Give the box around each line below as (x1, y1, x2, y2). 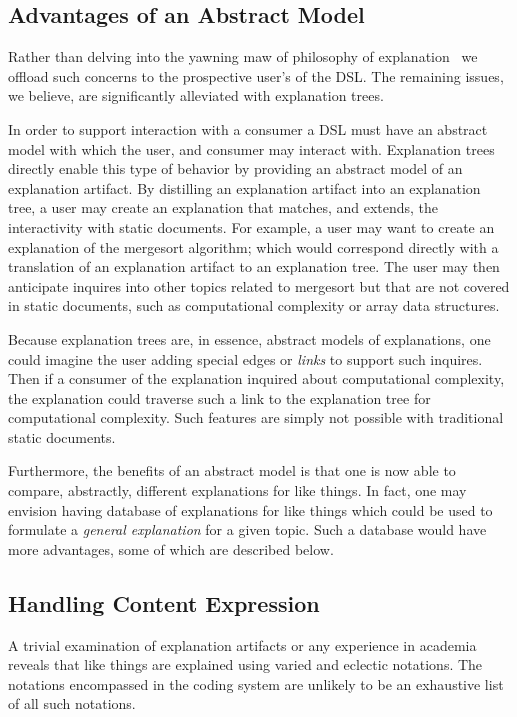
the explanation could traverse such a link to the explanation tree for (8, 387, 431, 408)
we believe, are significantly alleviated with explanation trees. (8, 85, 384, 106)
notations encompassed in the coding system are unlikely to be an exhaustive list (8, 673, 504, 694)
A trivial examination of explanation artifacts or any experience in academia (8, 634, 477, 655)
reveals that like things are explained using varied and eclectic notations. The (8, 654, 483, 675)
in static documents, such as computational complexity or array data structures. (8, 295, 500, 316)
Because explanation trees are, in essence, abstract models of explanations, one (8, 328, 491, 349)
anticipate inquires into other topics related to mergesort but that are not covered (8, 275, 510, 296)
